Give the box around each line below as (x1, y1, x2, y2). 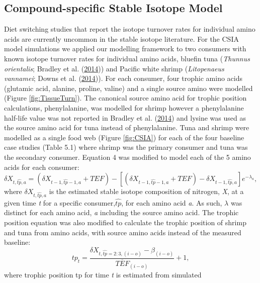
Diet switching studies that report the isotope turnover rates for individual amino (4, 24, 255, 34)
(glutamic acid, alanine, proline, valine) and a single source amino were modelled (4, 82, 253, 93)
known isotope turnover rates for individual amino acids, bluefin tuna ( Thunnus (4, 53, 250, 63)
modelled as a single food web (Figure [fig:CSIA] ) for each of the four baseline (4, 132, 244, 142)
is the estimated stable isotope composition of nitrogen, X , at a (49, 186, 244, 197)
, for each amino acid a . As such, (121, 197, 222, 208)
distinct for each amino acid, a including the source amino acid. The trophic (4, 207, 239, 218)
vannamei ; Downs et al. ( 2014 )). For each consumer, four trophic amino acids (4, 73, 243, 83)
